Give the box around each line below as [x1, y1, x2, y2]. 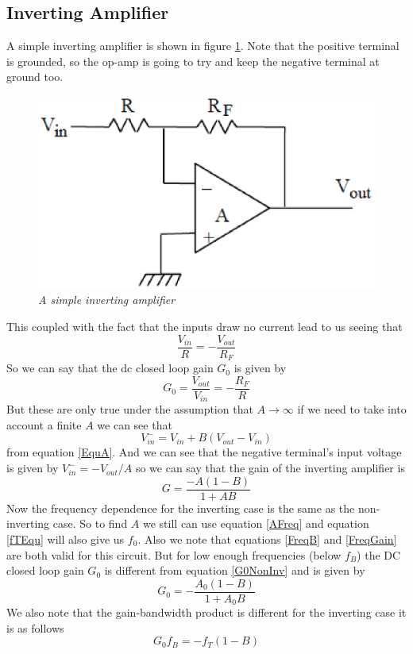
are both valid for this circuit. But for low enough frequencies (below [6, 546, 342, 563]
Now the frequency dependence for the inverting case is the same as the [6, 499, 355, 516]
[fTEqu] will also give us [6, 530, 125, 547]
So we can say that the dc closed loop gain [6, 360, 214, 376]
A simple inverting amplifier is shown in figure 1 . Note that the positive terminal [6, 37, 399, 54]
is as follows [6, 619, 64, 636]
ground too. [6, 68, 64, 85]
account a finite [6, 416, 82, 433]
